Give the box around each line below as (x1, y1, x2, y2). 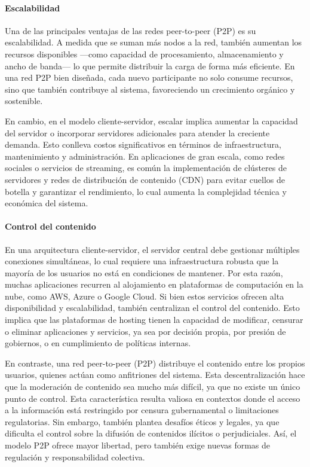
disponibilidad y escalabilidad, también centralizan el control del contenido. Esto (5, 301, 300, 314)
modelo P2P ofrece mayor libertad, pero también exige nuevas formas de (5, 439, 271, 451)
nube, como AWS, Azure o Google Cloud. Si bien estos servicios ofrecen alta (5, 289, 284, 302)
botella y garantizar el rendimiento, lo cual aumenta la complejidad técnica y (5, 185, 287, 197)
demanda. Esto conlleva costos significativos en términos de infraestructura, (5, 138, 281, 151)
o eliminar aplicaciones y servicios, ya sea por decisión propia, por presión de (5, 325, 286, 337)
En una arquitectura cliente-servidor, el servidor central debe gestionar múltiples (5, 243, 300, 255)
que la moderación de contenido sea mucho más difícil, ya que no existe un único (5, 380, 300, 393)
